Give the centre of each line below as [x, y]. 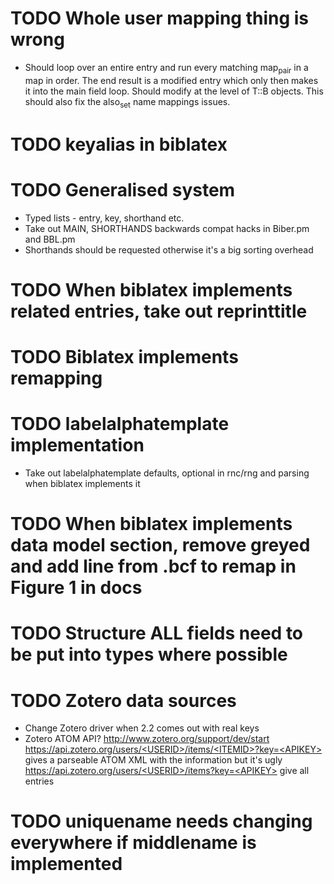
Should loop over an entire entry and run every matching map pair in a [166, 68]
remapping [56, 378]
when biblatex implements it [82, 483]
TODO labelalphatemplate [120, 424]
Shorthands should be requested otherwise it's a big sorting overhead [169, 249]
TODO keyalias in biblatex [119, 144]
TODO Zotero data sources [123, 700]
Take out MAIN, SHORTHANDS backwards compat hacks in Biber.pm [167, 228]
